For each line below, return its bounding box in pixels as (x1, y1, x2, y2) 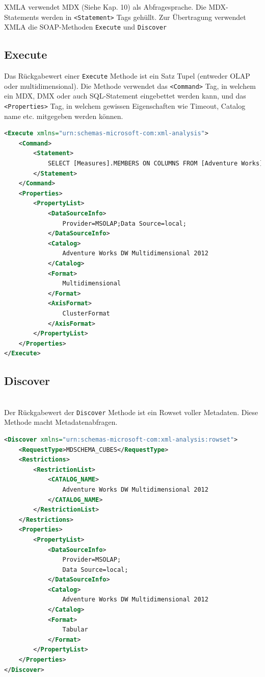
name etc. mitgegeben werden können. (4, 110, 123, 121)
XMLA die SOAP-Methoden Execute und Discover (4, 21, 167, 32)
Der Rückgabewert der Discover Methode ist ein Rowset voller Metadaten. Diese (4, 406, 258, 417)
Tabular (62, 626, 88, 634)
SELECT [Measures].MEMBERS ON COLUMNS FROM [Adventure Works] (47, 160, 263, 167)
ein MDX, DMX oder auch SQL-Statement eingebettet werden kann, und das (4, 90, 246, 101)
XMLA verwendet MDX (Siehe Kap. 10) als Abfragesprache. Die (4, 2, 206, 12)
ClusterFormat (62, 309, 110, 317)
